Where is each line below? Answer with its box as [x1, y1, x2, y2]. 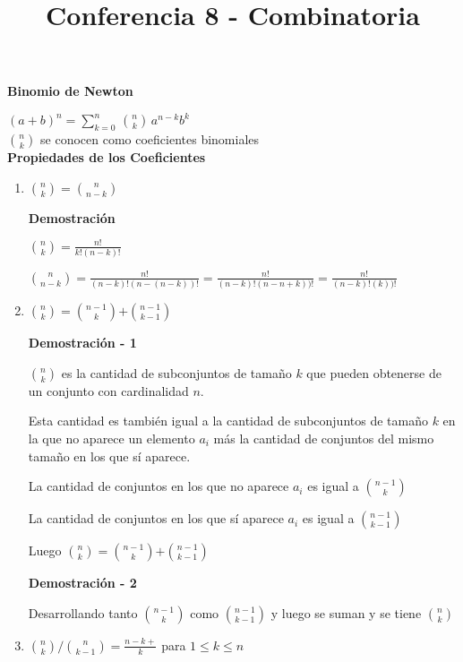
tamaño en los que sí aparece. [28, 446, 191, 465]
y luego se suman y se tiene [270, 603, 422, 622]
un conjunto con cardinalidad [28, 381, 189, 400]
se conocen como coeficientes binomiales [40, 130, 260, 149]
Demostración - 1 [28, 333, 137, 352]
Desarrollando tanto [28, 603, 138, 622]
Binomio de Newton [7, 82, 133, 100]
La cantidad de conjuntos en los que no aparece [28, 477, 289, 495]
